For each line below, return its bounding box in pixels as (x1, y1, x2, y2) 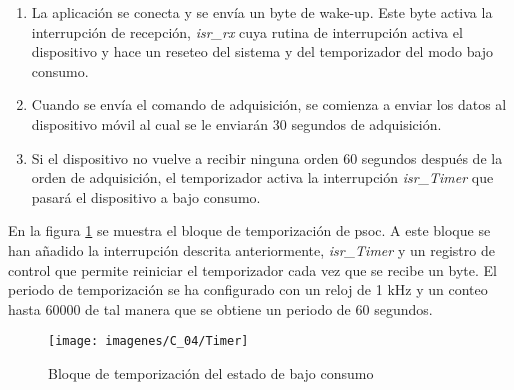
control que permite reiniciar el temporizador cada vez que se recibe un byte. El (8, 259, 497, 280)
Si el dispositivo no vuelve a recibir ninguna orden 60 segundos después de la (31, 147, 503, 168)
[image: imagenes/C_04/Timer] (48, 334, 249, 349)
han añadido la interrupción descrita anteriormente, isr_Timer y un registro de (8, 239, 495, 260)
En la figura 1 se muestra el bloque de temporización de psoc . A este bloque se (8, 220, 491, 241)
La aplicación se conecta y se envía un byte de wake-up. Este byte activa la (31, 2, 493, 22)
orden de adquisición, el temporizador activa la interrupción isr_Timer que (31, 167, 494, 188)
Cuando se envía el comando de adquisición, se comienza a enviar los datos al (31, 94, 507, 115)
